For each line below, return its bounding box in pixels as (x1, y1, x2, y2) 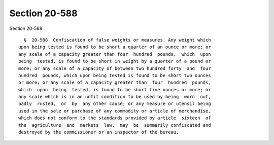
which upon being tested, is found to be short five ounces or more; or (18, 87, 211, 92)
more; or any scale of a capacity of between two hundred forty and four (18, 65, 211, 71)
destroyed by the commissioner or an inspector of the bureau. (18, 129, 179, 135)
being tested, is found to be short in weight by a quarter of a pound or (18, 58, 211, 64)
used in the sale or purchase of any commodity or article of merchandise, (18, 108, 211, 114)
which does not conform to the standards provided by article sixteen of (18, 115, 211, 121)
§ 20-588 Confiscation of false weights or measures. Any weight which (23, 37, 211, 43)
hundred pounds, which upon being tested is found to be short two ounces (18, 72, 211, 78)
